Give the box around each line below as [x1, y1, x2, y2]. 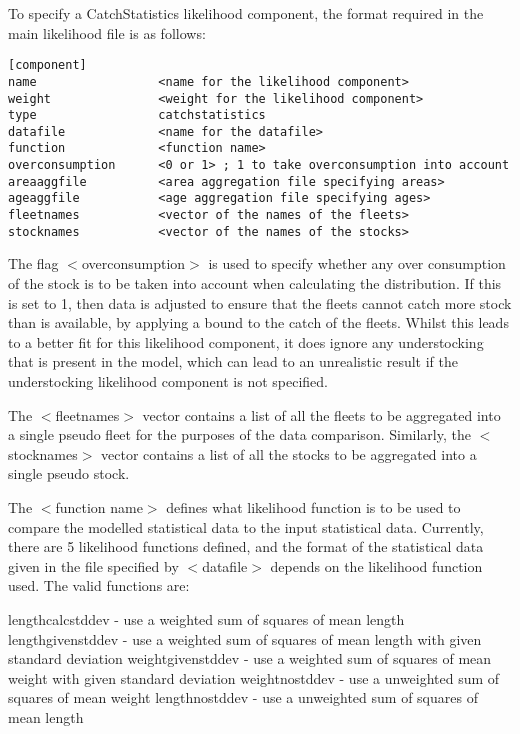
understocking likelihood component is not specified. [8, 370, 328, 391]
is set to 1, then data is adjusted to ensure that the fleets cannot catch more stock [8, 292, 512, 313]
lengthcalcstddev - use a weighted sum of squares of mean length [8, 608, 405, 629]
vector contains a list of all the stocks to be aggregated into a [101, 443, 477, 464]
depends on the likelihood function [270, 555, 483, 576]
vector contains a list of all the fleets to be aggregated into [142, 404, 501, 425]
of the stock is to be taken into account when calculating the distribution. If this [8, 273, 502, 293]
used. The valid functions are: [8, 575, 190, 596]
